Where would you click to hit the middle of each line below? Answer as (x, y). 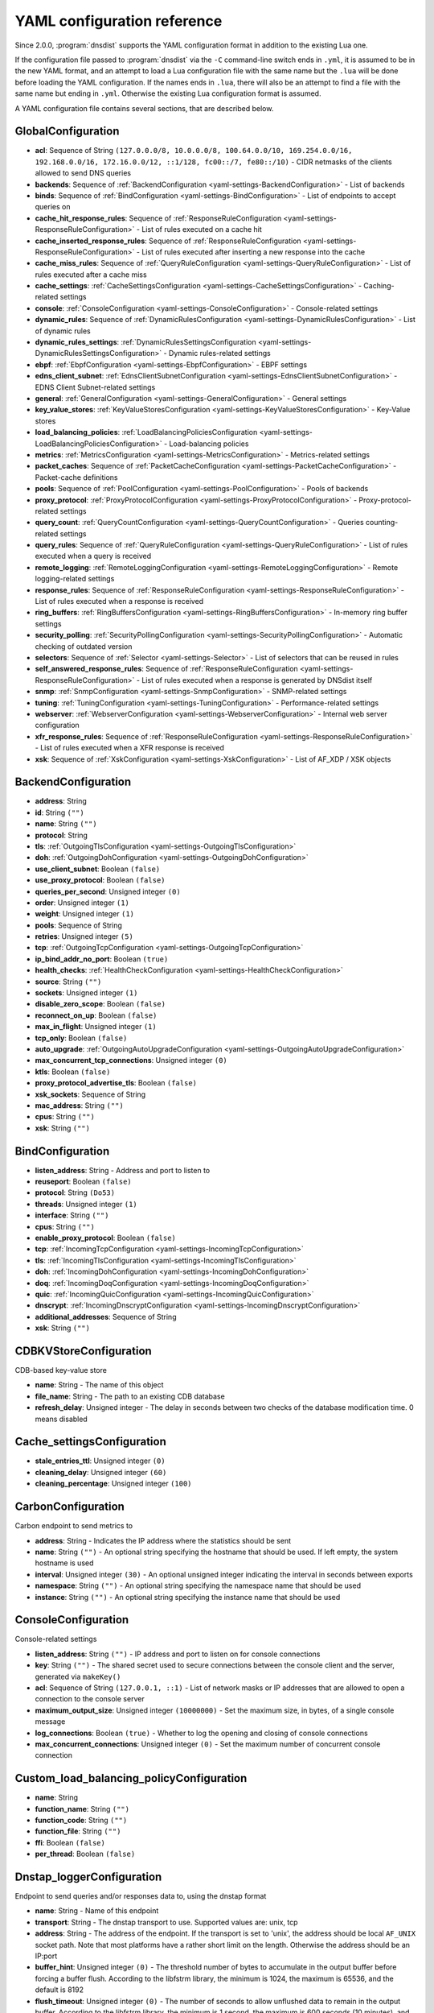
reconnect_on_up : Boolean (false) (96, 1015)
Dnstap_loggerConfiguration (88, 1877)
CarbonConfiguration (70, 1507)
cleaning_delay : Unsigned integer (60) (101, 1472)
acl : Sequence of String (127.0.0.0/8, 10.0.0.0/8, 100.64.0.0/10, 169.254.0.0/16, (194, 151)
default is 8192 (59, 1990)
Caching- (379, 286)
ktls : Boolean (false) (73, 1072)
